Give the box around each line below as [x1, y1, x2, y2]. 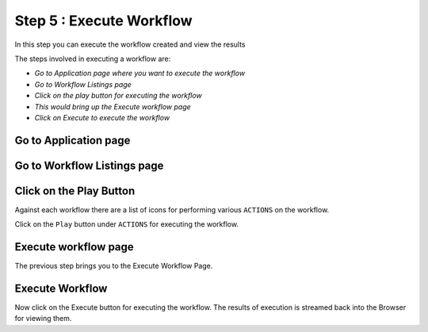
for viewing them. [14, 314, 72, 323]
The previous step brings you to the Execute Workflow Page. [14, 261, 213, 271]
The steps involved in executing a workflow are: [14, 54, 171, 63]
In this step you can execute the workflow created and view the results [14, 40, 246, 49]
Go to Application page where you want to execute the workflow [34, 68, 246, 78]
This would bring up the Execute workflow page [34, 101, 192, 111]
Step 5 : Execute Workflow [14, 12, 193, 29]
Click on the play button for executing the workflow [34, 91, 202, 101]
